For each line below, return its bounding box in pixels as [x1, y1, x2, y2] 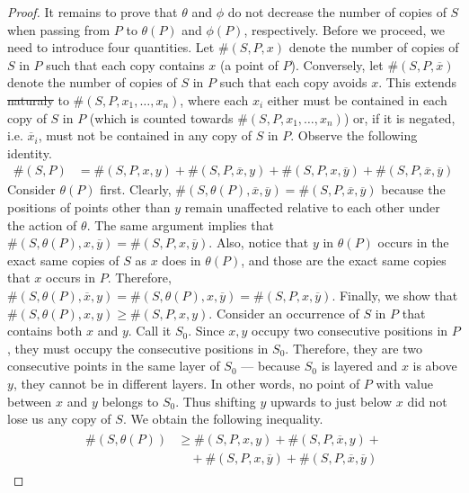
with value [376, 373, 433, 392]
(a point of [219, 55, 279, 74]
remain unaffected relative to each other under [184, 197, 440, 216]
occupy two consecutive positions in [252, 321, 448, 340]
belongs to [102, 391, 159, 410]
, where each [180, 90, 249, 109]
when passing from [7, 20, 111, 39]
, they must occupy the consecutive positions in [7, 338, 269, 357]
